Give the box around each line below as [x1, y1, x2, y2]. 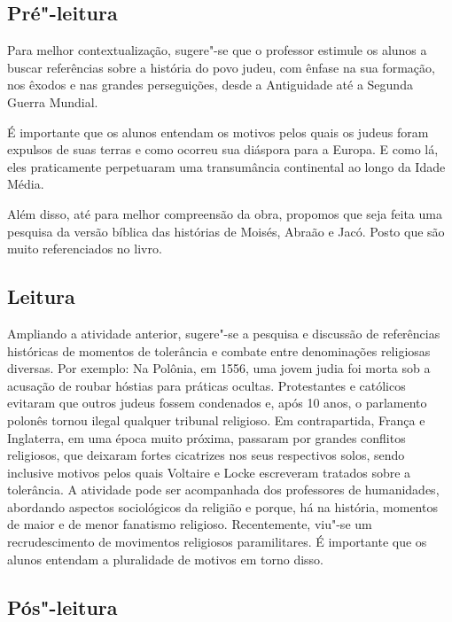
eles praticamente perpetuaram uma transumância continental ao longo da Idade [7, 157, 446, 175]
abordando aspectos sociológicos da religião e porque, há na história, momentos [7, 497, 438, 516]
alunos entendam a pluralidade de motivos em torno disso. [7, 549, 323, 568]
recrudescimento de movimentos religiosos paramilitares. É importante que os [7, 533, 427, 551]
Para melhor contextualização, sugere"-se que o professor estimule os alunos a [7, 41, 427, 59]
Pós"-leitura [7, 593, 118, 620]
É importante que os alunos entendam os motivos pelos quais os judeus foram [7, 122, 429, 141]
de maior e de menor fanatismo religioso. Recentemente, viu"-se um [7, 515, 372, 533]
